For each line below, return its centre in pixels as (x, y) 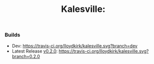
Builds (12, 35)
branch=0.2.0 (26, 56)
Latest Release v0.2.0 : (35, 51)
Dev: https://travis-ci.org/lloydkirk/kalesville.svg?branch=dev (75, 46)
